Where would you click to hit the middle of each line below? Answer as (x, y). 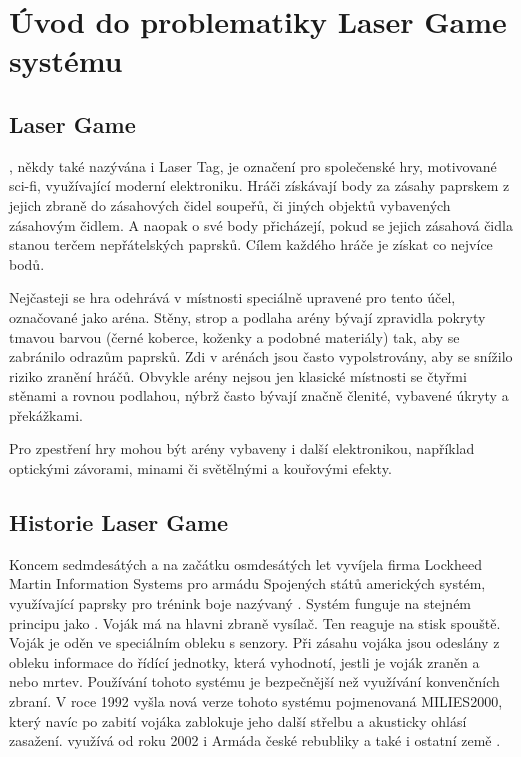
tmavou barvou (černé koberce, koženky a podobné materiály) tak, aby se (234, 336)
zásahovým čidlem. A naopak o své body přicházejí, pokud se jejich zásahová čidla (261, 224)
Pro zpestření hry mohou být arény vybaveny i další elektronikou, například (242, 448)
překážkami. (46, 414)
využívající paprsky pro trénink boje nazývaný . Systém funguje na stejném (240, 603)
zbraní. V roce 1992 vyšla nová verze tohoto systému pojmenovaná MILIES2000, (256, 701)
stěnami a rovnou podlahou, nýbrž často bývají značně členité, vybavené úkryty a (259, 395)
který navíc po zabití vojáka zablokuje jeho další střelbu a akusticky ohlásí (238, 720)
